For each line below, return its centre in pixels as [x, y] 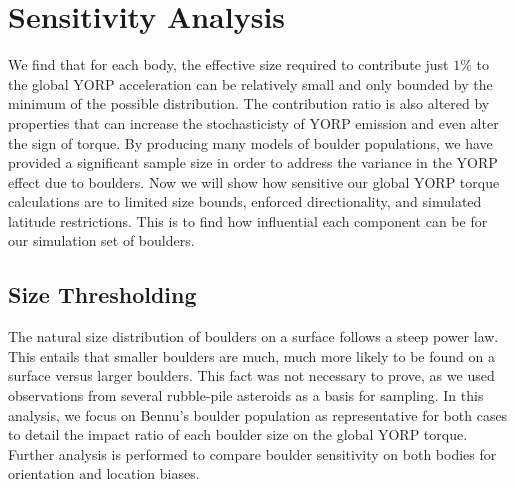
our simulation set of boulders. [101, 240]
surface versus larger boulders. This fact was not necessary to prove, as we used [251, 375]
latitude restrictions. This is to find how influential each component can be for [248, 220]
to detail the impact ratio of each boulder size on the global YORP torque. [238, 434]
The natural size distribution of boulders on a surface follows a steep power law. [253, 336]
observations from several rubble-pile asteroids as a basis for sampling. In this [246, 395]
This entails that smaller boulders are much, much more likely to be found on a [251, 355]
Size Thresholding [102, 294]
